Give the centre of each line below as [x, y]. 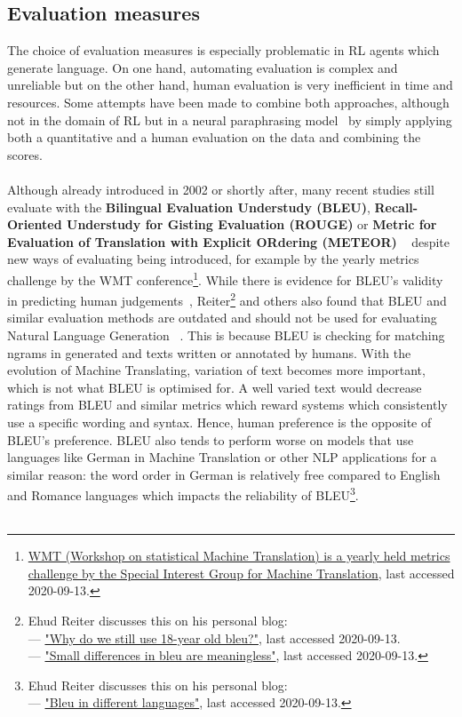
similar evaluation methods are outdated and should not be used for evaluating [222, 318]
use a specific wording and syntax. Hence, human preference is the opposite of [219, 422]
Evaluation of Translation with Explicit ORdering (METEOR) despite [229, 241]
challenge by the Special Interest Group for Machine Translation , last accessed [241, 573]
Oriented [35, 224]
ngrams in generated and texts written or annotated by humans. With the [209, 352]
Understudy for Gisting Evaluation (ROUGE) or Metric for [252, 224]
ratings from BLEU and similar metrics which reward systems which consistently [227, 405]
